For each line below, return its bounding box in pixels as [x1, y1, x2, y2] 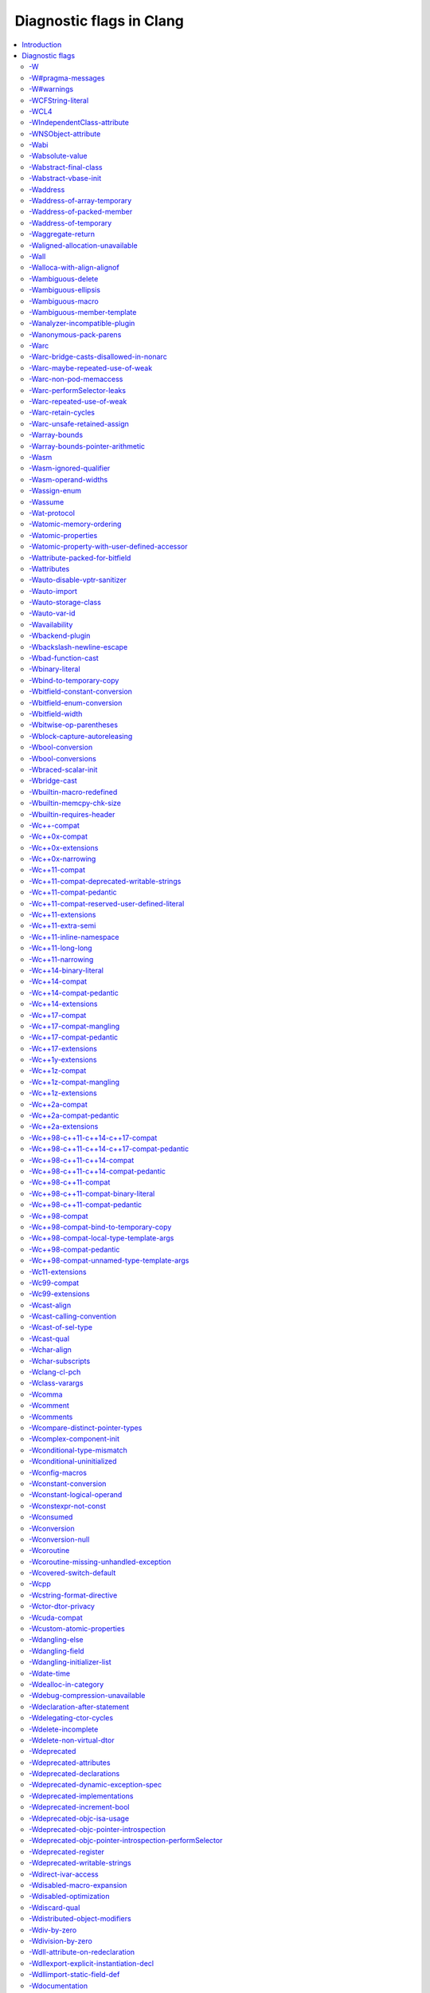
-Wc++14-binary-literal [29, 965, 104, 975]
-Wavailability [29, 619, 73, 629]
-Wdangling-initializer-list [29, 1657, 111, 1667]
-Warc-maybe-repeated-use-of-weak [29, 363, 153, 372]
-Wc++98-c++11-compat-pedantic [29, 1200, 143, 1209]
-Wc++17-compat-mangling [29, 1021, 119, 1031]
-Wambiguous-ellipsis [29, 285, 101, 295]
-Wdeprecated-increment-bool [29, 1802, 130, 1812]
